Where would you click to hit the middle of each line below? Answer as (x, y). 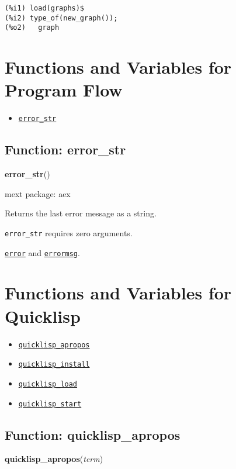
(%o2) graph (32, 28)
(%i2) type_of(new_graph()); (61, 18)
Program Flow (64, 90)
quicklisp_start (50, 404)
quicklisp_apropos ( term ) (54, 459)
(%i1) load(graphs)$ (45, 8)
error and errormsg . (42, 252)
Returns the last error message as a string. (81, 213)
